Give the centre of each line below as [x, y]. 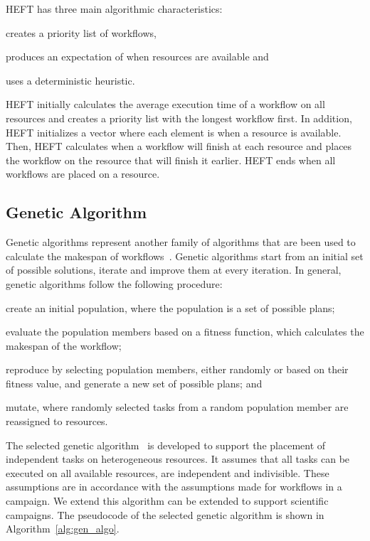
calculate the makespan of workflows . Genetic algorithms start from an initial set [185, 256]
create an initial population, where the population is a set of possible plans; [170, 307]
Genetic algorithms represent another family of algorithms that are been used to [181, 242]
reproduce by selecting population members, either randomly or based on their [177, 369]
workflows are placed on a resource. [83, 174]
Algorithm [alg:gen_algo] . [63, 529]
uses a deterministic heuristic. [70, 80]
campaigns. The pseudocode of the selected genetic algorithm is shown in [165, 514]
